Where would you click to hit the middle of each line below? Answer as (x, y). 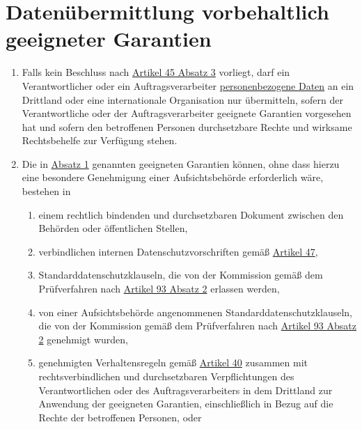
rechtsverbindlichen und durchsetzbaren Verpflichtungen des (166, 376)
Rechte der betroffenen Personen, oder (120, 417)
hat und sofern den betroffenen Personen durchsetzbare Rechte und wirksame (187, 126)
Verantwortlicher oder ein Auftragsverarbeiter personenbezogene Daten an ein (188, 85)
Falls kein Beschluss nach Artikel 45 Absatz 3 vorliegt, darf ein (156, 72)
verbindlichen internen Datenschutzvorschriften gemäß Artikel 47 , (178, 251)
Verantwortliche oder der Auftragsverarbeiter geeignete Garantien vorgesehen (187, 113)
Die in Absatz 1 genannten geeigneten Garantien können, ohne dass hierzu (181, 163)
